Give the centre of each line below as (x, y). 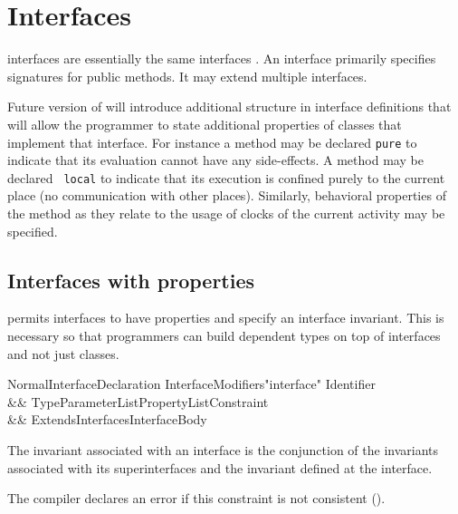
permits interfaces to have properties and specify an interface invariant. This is (226, 318)
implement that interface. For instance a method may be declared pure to (212, 142)
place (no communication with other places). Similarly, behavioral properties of (227, 195)
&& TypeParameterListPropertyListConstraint (138, 401)
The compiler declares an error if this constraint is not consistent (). (196, 498)
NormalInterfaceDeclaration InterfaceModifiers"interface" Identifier (191, 384)
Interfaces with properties (131, 280)
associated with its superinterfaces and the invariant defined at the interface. (220, 467)
